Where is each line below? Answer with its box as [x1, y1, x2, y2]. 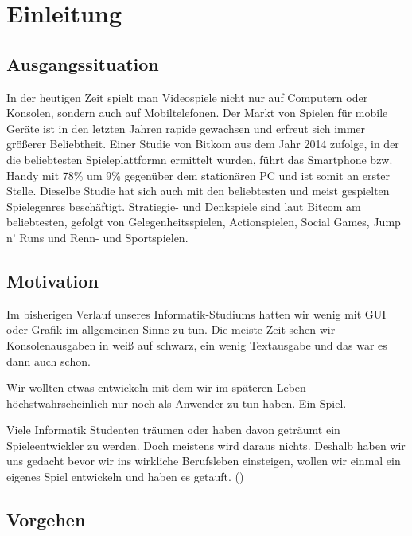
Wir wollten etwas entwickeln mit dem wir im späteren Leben [6, 379, 306, 396]
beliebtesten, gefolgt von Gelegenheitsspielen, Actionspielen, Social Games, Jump [6, 213, 401, 230]
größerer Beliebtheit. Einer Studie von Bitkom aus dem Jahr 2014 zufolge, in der [6, 135, 399, 152]
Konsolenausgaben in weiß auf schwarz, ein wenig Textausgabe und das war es [6, 336, 387, 353]
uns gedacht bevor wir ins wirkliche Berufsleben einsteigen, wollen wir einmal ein [6, 452, 401, 469]
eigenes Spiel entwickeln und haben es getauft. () [6, 468, 244, 485]
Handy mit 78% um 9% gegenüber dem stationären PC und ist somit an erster [6, 166, 391, 183]
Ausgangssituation [6, 51, 159, 76]
